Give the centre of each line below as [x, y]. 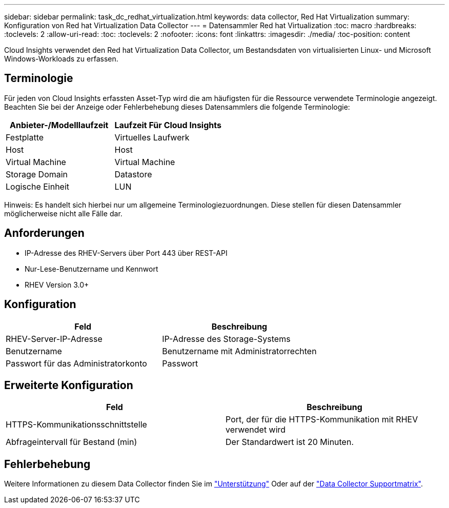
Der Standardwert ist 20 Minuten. [290, 442]
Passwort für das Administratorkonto [76, 363]
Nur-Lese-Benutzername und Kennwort [91, 269]
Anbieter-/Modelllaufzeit [59, 125]
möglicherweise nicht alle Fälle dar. [63, 213]
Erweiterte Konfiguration [69, 385]
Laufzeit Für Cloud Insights [168, 125]
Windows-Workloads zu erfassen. [61, 59]
